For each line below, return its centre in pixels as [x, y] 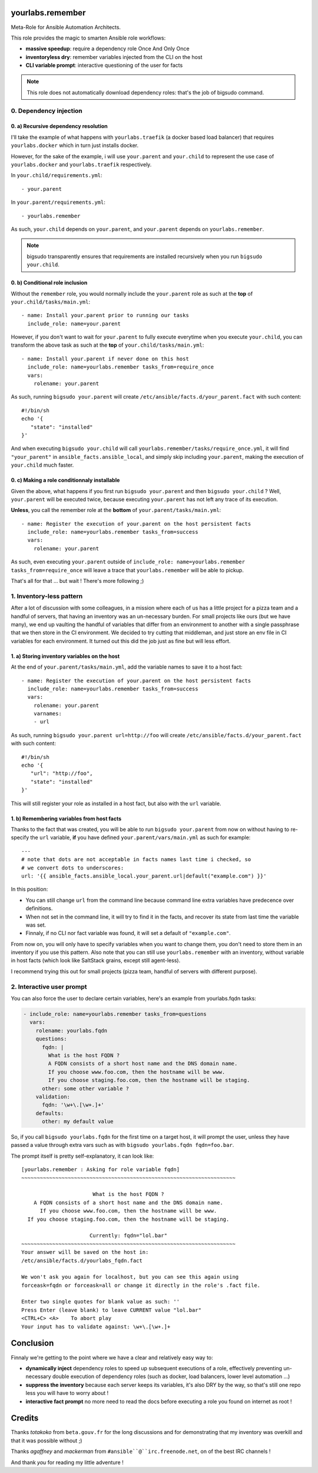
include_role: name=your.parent [74, 324]
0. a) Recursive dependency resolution [59, 126]
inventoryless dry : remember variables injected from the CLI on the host [114, 57]
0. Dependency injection [47, 110]
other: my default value [78, 1122]
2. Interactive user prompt [49, 986]
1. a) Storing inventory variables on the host [65, 656]
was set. [36, 925]
